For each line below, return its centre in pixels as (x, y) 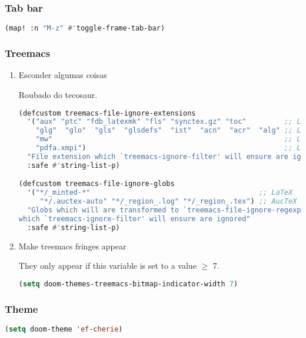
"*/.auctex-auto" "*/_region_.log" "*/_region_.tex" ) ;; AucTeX (168, 202)
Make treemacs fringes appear (72, 246)
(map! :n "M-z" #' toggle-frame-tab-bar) (85, 28)
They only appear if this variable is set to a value (107, 266)
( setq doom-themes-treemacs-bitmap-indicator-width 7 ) (128, 284)
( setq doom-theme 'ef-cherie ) (64, 329)
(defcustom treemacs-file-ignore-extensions (107, 113)
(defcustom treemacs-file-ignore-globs (97, 184)
